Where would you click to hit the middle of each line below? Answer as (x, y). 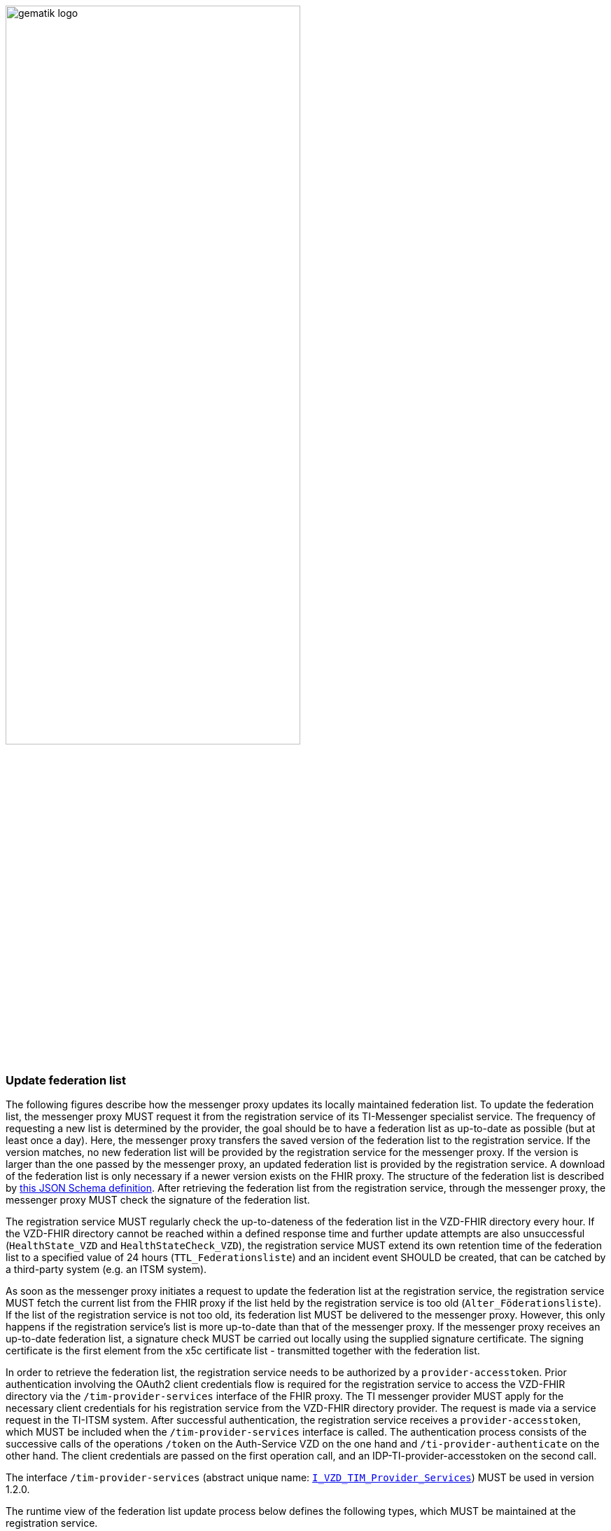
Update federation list (66, 1080)
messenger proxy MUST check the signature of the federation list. (158, 1200)
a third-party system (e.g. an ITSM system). (106, 1270)
